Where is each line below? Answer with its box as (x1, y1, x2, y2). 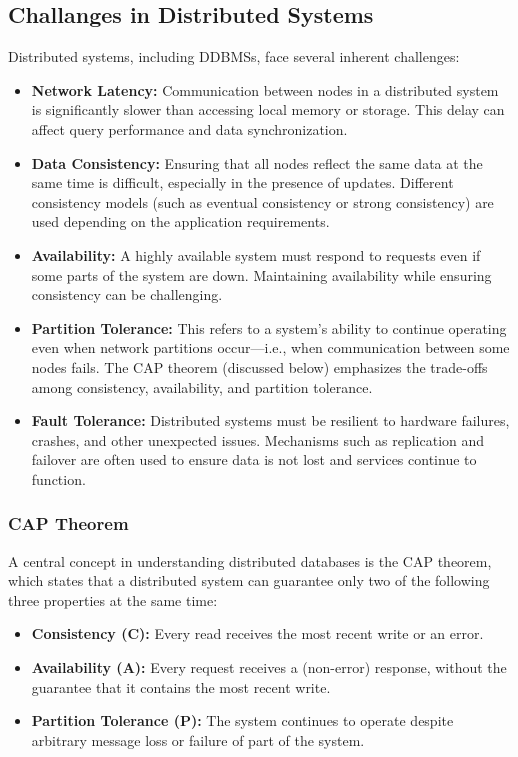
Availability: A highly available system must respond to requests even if (31, 244, 481, 265)
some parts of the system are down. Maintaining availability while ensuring (31, 264, 492, 285)
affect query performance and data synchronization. (31, 118, 348, 139)
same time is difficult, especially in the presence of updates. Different (31, 172, 454, 193)
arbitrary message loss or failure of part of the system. (31, 729, 365, 750)
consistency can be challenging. (31, 284, 223, 305)
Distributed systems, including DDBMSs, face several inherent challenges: (8, 46, 460, 67)
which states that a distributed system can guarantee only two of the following (8, 570, 490, 591)
